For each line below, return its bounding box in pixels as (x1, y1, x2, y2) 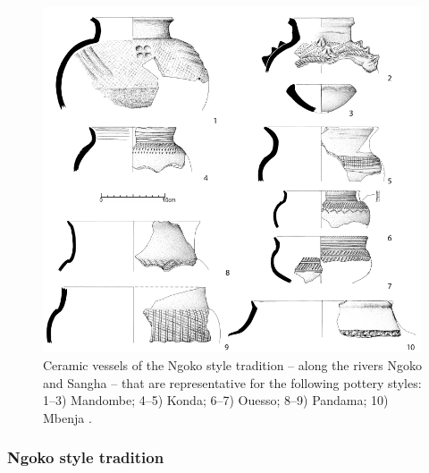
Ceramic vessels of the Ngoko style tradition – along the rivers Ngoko (43, 355, 422, 374)
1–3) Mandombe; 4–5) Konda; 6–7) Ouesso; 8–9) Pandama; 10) (43, 391, 389, 410)
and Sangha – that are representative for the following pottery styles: (43, 373, 422, 392)
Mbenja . (43, 408, 92, 427)
